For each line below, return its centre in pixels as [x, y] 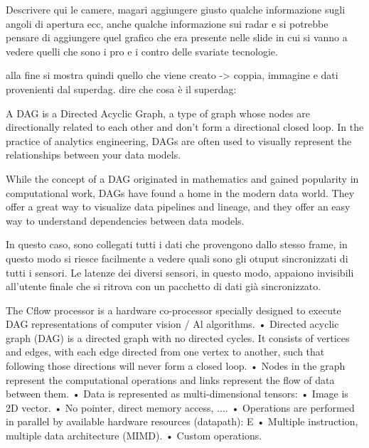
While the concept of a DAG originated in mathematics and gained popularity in [182, 178]
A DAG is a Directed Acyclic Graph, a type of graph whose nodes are [158, 113]
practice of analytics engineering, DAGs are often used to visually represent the [179, 140]
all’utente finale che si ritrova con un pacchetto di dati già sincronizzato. [164, 286]
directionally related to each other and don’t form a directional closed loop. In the [185, 127]
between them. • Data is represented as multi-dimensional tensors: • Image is [177, 394]
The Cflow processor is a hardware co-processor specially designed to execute [173, 310]
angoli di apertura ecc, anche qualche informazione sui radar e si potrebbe [167, 23]
